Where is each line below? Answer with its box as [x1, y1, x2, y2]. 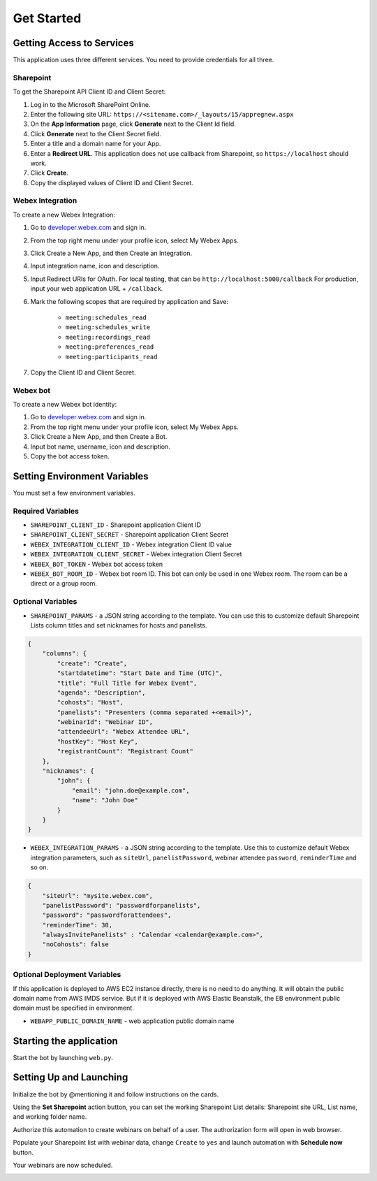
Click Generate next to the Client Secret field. [30, 129, 162, 138]
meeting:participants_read [65, 353, 158, 361]
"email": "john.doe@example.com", [71, 786, 190, 795]
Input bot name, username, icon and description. [30, 442, 171, 451]
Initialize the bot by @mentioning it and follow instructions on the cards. [13, 1090, 219, 1099]
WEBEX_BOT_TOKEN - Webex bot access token [30, 560, 163, 568]
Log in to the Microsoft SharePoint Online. [30, 100, 151, 108]
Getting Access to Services [13, 37, 134, 49]
